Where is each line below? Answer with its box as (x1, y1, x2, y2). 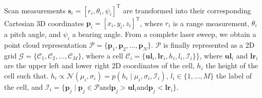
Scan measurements (4, 5, 66, 15)
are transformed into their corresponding (123, 5, 251, 15)
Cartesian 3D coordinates (4, 17, 84, 28)
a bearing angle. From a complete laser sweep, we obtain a (72, 29, 256, 39)
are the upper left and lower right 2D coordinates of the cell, (4, 60, 195, 71)
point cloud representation (4, 39, 87, 50)
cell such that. (4, 70, 49, 81)
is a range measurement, (173, 17, 250, 28)
